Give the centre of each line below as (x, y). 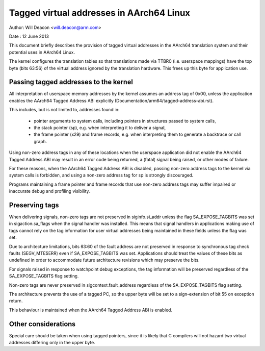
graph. (40, 141)
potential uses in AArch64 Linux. (42, 52)
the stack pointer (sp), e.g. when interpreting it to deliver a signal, (100, 127)
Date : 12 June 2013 (29, 36)
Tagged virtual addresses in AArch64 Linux (100, 13)
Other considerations (42, 324)
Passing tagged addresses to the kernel (71, 82)
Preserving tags (34, 205)
